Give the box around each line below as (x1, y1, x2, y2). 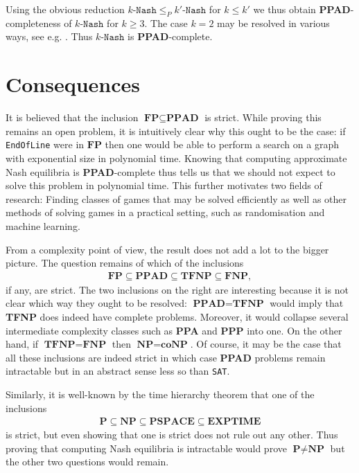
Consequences (6, 70, 141, 98)
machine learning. (6, 218, 80, 233)
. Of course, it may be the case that (190, 337, 342, 351)
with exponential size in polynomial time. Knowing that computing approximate (6, 150, 347, 165)
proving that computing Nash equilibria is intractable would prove (6, 440, 287, 455)
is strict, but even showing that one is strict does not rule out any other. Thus (6, 427, 338, 442)
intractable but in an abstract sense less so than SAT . (6, 364, 230, 378)
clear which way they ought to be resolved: (6, 296, 187, 310)
